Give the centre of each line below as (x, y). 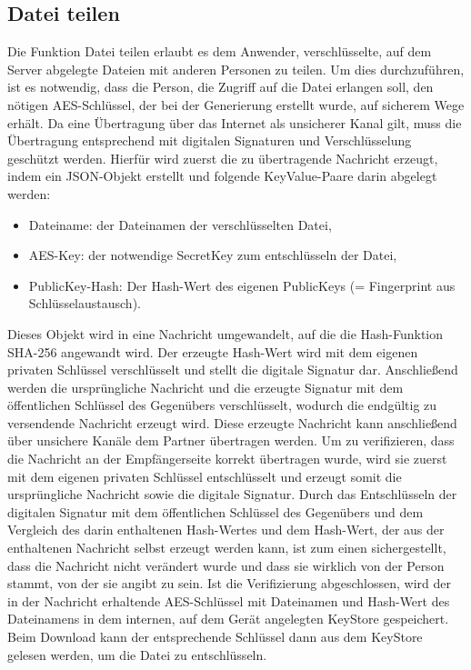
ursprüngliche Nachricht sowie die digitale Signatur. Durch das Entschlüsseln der (232, 494)
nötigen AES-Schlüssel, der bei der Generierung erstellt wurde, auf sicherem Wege (236, 104)
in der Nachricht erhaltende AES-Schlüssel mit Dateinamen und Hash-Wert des (229, 600)
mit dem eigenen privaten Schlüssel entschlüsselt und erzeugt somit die (205, 476)
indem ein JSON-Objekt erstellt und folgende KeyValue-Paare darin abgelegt (222, 176)
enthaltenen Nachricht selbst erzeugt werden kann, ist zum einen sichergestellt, (227, 548)
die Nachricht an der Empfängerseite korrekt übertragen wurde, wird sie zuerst (227, 459)
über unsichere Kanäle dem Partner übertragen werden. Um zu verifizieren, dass (231, 440)
